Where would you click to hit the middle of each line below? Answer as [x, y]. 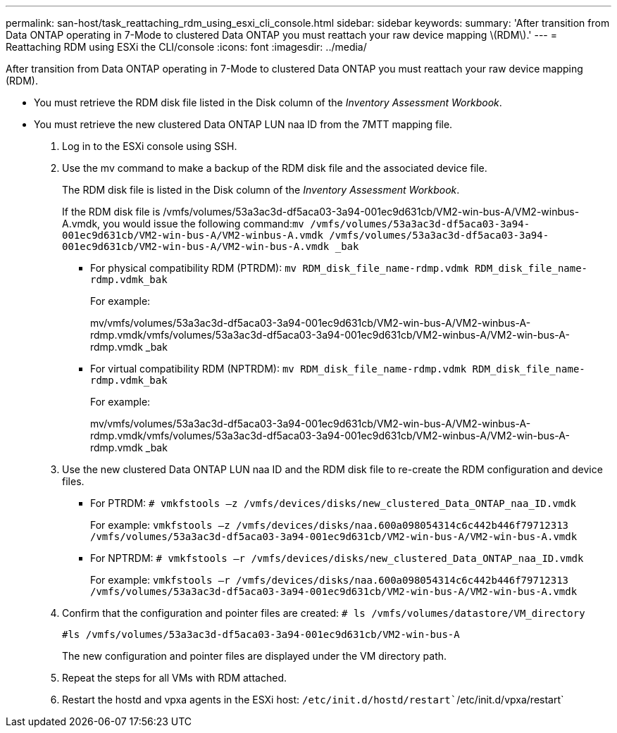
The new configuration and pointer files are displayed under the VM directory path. [255, 656]
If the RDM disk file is [111, 212]
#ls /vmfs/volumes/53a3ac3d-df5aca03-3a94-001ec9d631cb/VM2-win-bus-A [261, 634]
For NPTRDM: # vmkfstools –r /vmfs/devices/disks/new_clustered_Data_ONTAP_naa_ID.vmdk [337, 558]
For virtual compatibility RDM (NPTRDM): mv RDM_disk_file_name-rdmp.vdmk [279, 369]
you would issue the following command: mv [204, 224]
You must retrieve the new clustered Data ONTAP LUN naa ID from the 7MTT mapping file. [243, 124]
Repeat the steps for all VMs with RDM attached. [174, 678]
